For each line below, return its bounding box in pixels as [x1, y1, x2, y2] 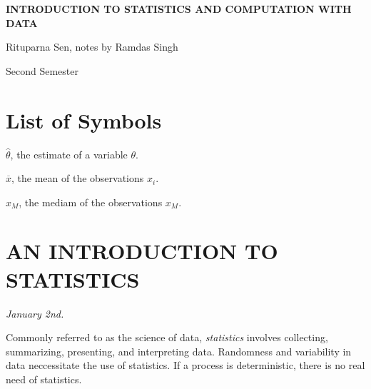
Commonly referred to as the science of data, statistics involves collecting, [6, 330, 328, 345]
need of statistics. [6, 371, 82, 386]
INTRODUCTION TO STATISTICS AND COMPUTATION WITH [6, 1, 352, 16]
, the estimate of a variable [10, 146, 128, 161]
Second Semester [6, 63, 78, 78]
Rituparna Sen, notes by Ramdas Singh [6, 39, 178, 54]
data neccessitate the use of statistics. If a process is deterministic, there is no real [6, 358, 365, 373]
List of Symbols [6, 105, 162, 134]
